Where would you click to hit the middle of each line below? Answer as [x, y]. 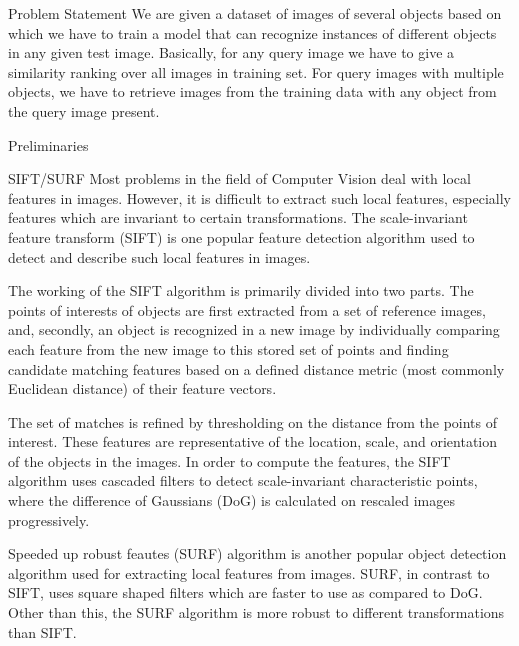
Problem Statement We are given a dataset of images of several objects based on [255, 13]
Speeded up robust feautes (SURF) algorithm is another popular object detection [257, 553]
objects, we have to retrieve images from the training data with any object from [252, 91]
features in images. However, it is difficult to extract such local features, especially [260, 197]
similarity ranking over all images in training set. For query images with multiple [256, 71]
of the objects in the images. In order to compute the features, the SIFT [229, 460]
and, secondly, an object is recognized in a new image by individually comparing [254, 329]
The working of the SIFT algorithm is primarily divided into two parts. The [241, 290]
